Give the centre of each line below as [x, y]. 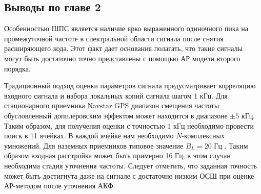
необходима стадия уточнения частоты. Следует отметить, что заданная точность [130, 165]
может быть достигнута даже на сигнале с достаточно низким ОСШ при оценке [129, 175]
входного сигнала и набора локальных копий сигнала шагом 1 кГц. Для [116, 95]
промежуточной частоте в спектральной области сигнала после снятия [114, 38]
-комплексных [203, 136]
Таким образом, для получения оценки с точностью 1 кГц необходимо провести [129, 125]
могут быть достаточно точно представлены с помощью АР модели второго [122, 58]
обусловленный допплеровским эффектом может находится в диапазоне [116, 115]
